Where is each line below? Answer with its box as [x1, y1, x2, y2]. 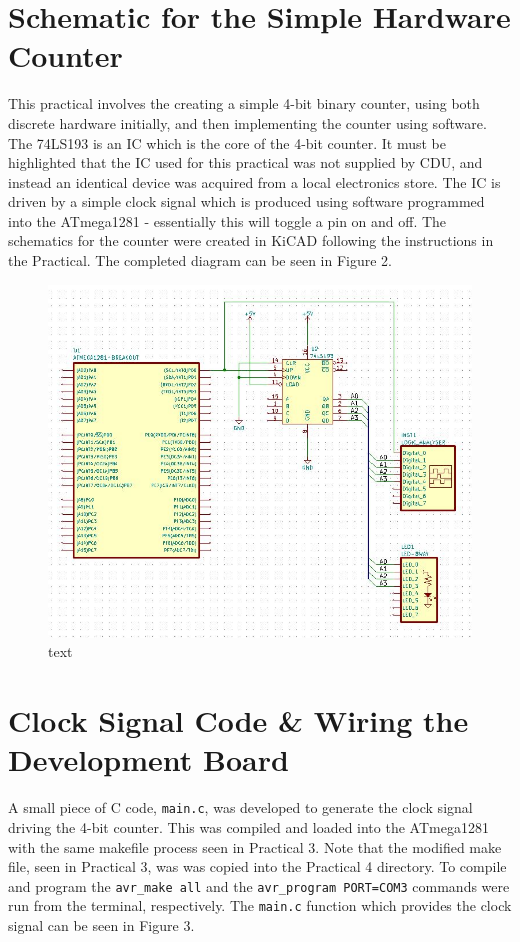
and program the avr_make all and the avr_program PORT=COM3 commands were [8, 875, 510, 896]
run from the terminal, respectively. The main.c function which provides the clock [8, 895, 512, 916]
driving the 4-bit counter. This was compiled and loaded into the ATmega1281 [8, 816, 489, 837]
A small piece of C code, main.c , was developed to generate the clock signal [8, 797, 473, 818]
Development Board [8, 739, 289, 780]
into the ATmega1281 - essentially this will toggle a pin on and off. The [8, 210, 447, 231]
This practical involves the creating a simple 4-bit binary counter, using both [8, 93, 480, 114]
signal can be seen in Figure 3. [8, 915, 195, 936]
